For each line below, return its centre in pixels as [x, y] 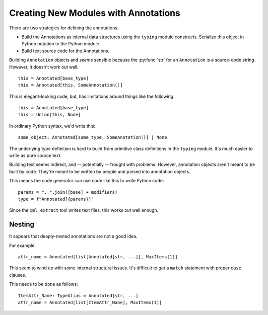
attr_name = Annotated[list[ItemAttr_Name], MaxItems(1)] [90, 302]
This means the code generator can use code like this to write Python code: [87, 181]
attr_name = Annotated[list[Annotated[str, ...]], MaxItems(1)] [98, 257]
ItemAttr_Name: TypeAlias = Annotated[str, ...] [78, 295]
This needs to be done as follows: [44, 284]
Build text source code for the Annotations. [66, 51]
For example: [23, 245]
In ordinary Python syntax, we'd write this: [52, 126]
